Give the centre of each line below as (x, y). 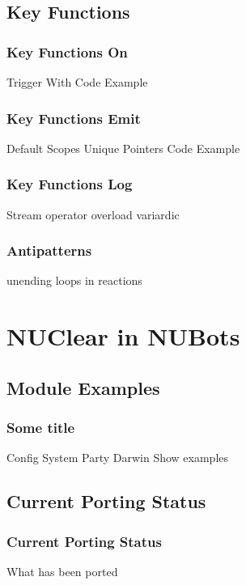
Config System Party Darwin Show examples (118, 458)
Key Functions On (67, 51)
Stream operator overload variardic (93, 214)
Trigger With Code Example (77, 82)
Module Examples (83, 387)
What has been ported (62, 571)
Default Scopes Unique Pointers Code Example (123, 148)
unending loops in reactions (74, 280)
